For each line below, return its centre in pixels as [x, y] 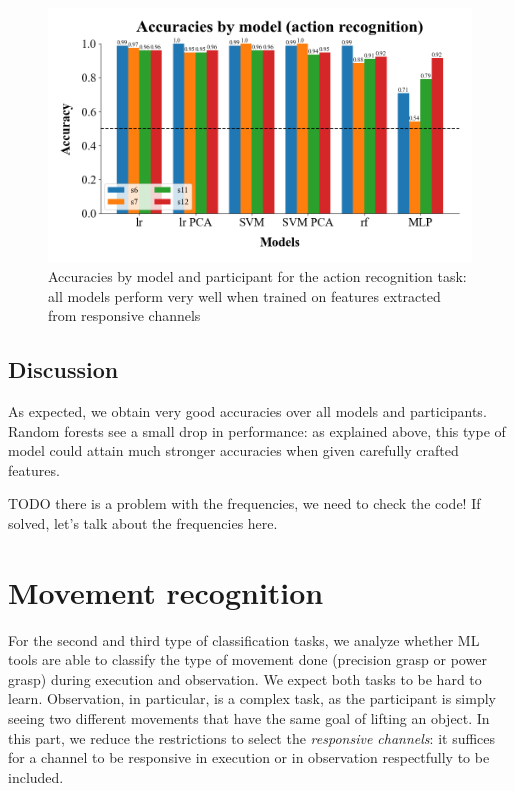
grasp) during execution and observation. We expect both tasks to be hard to [245, 678]
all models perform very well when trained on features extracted [244, 295]
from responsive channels [124, 315]
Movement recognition [166, 591]
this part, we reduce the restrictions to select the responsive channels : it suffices [252, 737]
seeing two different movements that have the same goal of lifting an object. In [249, 718]
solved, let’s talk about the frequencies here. [143, 522]
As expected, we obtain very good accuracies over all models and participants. [247, 410]
